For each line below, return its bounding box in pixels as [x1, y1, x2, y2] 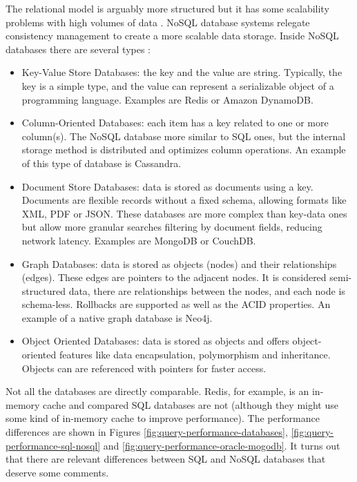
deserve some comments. [6, 465, 109, 479]
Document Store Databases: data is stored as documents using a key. [21, 179, 313, 193]
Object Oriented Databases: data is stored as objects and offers [21, 334, 289, 348]
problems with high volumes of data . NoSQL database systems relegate [6, 15, 310, 29]
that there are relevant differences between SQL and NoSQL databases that [6, 452, 326, 466]
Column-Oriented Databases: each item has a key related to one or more [21, 115, 329, 130]
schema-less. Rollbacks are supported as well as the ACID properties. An [21, 297, 331, 311]
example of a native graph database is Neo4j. [21, 310, 213, 325]
